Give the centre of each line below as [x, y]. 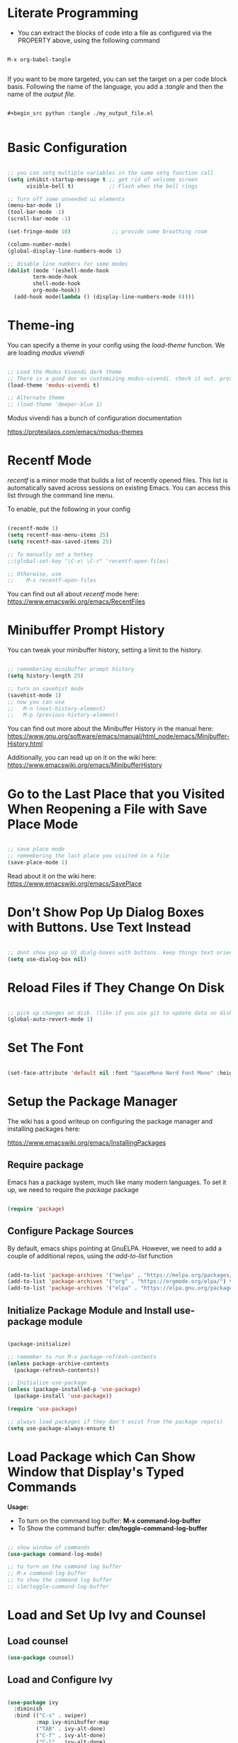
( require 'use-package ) [42, 1409]
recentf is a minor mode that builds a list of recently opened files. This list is [118, 481]
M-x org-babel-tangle [39, 59]
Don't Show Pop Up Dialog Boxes [106, 912]
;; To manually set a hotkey [50, 554]
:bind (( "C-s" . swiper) [50, 1716]
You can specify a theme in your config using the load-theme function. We [116, 345]
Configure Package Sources [70, 1231]
